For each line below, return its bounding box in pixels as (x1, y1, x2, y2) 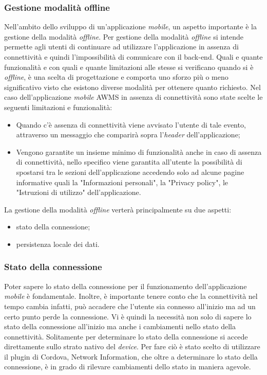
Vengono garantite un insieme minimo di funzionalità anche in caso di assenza (16, 146, 262, 157)
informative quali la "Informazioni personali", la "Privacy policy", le (16, 176, 228, 187)
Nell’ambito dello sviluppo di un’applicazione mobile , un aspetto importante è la (4, 21, 257, 32)
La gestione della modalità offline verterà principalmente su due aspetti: (4, 204, 232, 215)
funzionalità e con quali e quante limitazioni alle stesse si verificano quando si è (4, 61, 254, 72)
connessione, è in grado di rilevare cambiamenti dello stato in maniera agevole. (4, 361, 251, 372)
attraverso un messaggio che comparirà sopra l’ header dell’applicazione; (16, 129, 240, 140)
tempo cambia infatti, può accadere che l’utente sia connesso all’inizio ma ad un (4, 300, 256, 311)
